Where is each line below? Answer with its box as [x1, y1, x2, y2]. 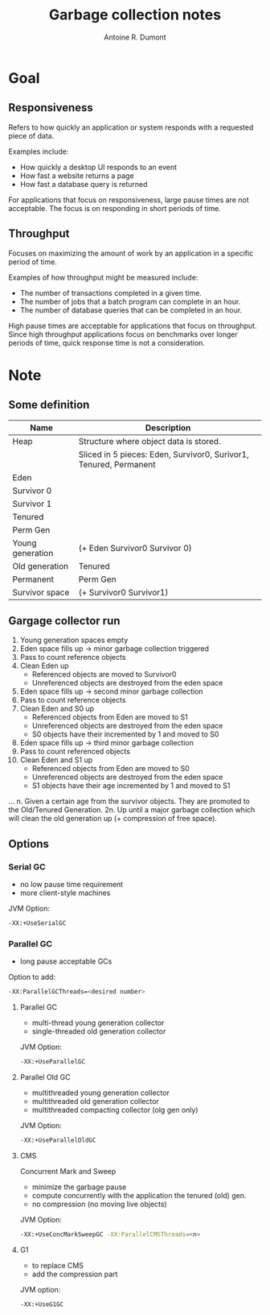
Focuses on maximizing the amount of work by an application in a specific [8, 248, 254, 258]
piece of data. [8, 131, 55, 140]
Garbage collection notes [48, 6, 222, 24]
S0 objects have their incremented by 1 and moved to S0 [31, 729, 219, 739]
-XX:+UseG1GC [19, 1300, 64, 1309]
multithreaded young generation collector [31, 1088, 170, 1097]
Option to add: [8, 973, 56, 982]
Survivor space [12, 587, 70, 598]
